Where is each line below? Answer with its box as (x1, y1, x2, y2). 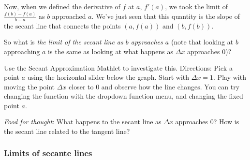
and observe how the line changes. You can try (101, 81, 240, 91)
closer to (69, 81, 94, 91)
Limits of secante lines (4, 146, 92, 159)
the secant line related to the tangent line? (4, 126, 130, 136)
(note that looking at (171, 37, 234, 47)
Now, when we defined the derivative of (4, 1, 120, 11)
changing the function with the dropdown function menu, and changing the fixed (4, 91, 243, 101)
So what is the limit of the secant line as (4, 37, 123, 47)
